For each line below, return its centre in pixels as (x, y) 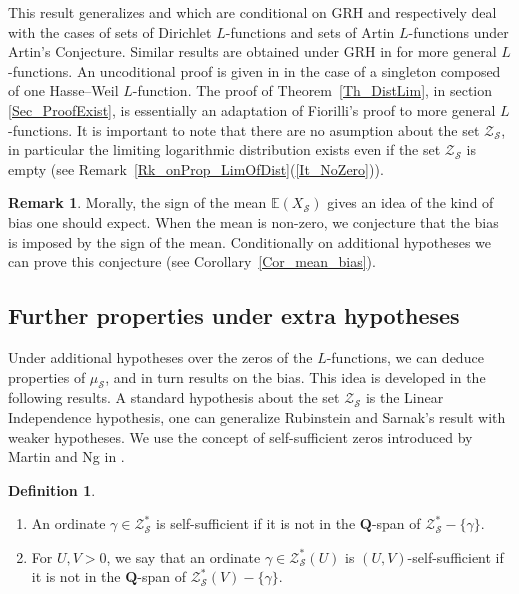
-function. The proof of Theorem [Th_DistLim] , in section (312, 90)
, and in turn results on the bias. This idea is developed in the (295, 376)
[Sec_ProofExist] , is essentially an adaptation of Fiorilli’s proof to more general (252, 109)
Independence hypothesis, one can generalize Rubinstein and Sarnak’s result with (257, 416)
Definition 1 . (52, 489)
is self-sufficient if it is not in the (256, 523)
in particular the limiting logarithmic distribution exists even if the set (224, 149)
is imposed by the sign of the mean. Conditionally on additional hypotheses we (250, 241)
